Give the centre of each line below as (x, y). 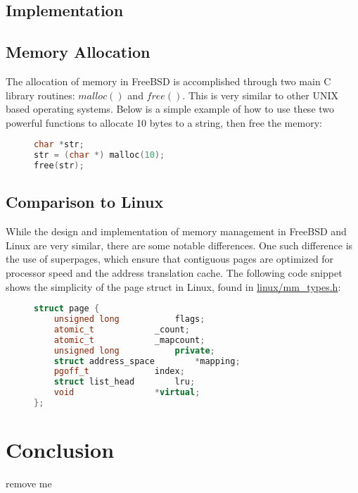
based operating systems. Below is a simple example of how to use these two (170, 109)
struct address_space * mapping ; (147, 361)
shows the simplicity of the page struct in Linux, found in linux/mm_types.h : (173, 286)
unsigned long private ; (134, 350)
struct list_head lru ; (124, 382)
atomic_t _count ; (122, 329)
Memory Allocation (78, 52)
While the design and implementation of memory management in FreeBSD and (176, 231)
